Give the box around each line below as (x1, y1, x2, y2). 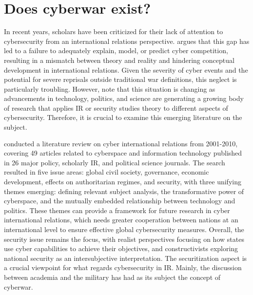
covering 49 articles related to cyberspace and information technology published (4, 148, 242, 158)
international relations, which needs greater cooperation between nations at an (4, 215, 238, 225)
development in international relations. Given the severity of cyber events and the (4, 64, 248, 75)
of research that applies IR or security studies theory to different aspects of (4, 102, 228, 113)
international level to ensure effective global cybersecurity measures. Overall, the (4, 224, 244, 234)
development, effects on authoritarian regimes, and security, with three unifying (4, 177, 241, 187)
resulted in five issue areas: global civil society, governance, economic (4, 167, 209, 177)
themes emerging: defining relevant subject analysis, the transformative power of (4, 186, 244, 196)
